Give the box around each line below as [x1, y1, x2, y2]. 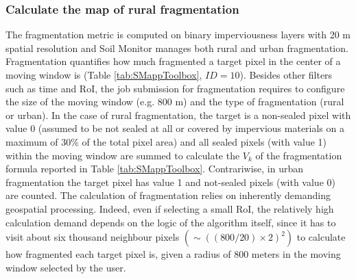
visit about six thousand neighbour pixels [5, 230, 180, 244]
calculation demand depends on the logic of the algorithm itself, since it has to [5, 215, 336, 229]
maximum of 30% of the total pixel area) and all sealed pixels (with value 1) [5, 134, 327, 148]
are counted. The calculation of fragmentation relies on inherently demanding [5, 188, 331, 202]
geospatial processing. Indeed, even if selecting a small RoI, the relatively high [5, 201, 334, 215]
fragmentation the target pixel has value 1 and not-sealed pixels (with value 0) [5, 174, 335, 189]
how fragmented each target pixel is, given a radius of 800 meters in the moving [5, 247, 341, 261]
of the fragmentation [255, 148, 342, 162]
